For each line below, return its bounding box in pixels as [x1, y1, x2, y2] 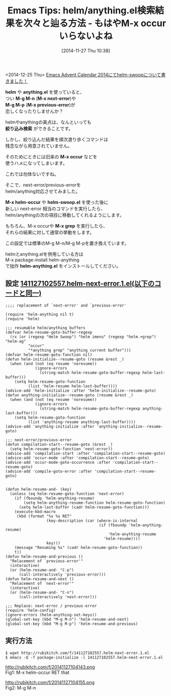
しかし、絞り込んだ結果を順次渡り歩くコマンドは [5, 136, 108, 142]
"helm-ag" [5, 339, 27, 344]
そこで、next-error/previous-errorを [5, 181, 81, 188]
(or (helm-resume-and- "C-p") [10, 567, 74, 572]
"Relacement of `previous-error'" [10, 558, 83, 564]
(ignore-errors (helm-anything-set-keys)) [5, 612, 97, 618]
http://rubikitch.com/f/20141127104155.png [5, 679, 95, 685]
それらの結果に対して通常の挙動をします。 [5, 229, 94, 235]
